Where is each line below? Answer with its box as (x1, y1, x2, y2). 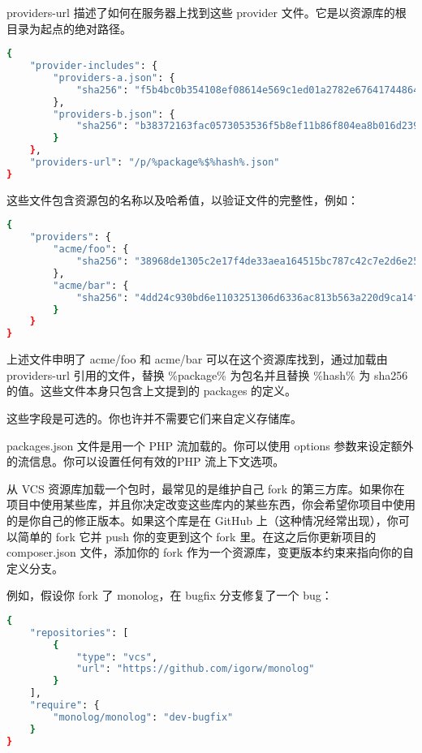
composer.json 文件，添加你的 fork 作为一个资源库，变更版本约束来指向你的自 (6, 544, 414, 561)
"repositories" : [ (29, 626, 129, 639)
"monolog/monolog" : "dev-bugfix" (53, 711, 234, 723)
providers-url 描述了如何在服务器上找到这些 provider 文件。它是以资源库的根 (6, 4, 407, 20)
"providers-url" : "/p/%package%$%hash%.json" (29, 157, 280, 169)
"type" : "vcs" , (75, 651, 158, 663)
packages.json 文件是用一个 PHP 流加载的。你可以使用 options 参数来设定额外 (6, 437, 414, 454)
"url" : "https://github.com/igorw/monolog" (75, 663, 315, 675)
